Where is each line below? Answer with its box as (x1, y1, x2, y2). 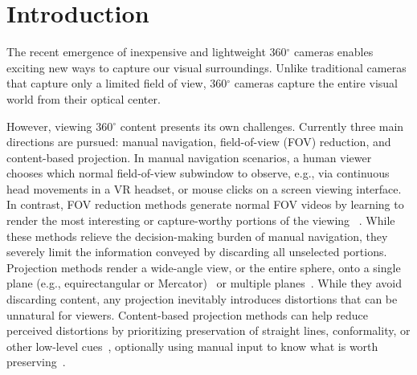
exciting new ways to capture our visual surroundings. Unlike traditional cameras (6, 59, 407, 75)
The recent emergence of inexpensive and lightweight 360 (6, 43, 287, 60)
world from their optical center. (6, 90, 161, 107)
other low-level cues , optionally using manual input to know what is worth (6, 337, 378, 354)
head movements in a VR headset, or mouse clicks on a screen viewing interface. (6, 180, 402, 197)
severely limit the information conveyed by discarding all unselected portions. (6, 243, 387, 260)
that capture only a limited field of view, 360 (6, 75, 227, 92)
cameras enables (294, 43, 374, 60)
